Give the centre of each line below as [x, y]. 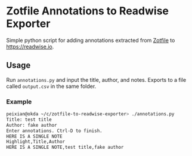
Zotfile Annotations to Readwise [87, 11]
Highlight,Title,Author [36, 142]
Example [19, 102]
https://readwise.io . [30, 47]
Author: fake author [32, 125]
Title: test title [29, 120]
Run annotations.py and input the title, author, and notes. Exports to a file [96, 79]
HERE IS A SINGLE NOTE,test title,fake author [65, 148]
